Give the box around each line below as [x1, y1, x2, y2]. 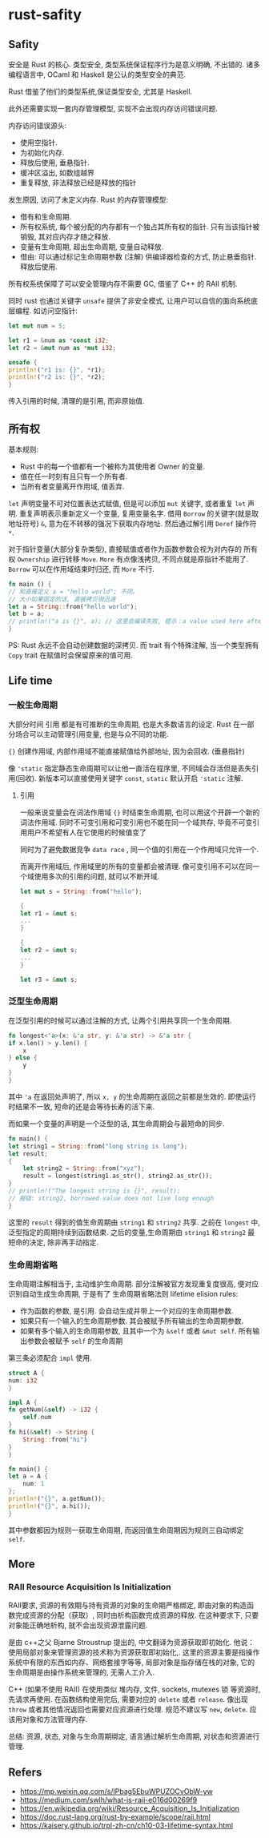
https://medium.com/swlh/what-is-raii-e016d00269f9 [19, 1796, 198, 1805]
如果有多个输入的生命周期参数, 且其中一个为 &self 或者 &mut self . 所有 [19, 1325, 253, 1335]
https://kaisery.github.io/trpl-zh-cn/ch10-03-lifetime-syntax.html [19, 1820, 234, 1831]
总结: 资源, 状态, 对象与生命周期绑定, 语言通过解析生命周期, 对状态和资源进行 [8, 1731, 260, 1741]
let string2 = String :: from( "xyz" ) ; [22, 1164, 146, 1172]
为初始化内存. [19, 148, 65, 157]
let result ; [8, 1149, 48, 1158]
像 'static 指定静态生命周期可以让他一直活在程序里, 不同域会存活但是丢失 [8, 763, 252, 773]
